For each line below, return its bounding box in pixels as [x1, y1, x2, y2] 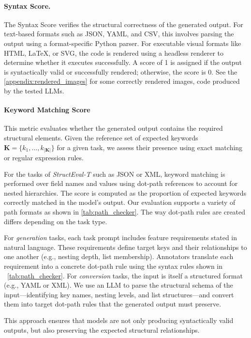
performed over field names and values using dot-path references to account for [4, 178, 238, 188]
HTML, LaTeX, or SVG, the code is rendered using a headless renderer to [4, 47, 224, 58]
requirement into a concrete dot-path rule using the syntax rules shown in [4, 261, 223, 271]
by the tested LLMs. [4, 85, 64, 95]
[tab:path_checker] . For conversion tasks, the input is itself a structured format [7, 270, 243, 280]
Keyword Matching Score [4, 105, 90, 115]
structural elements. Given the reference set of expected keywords [4, 132, 198, 142]
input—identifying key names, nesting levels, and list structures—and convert [4, 289, 234, 299]
